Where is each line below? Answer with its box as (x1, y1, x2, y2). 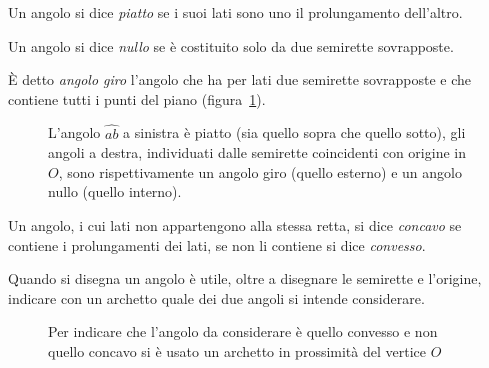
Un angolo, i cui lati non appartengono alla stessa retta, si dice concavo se (8, 214, 462, 235)
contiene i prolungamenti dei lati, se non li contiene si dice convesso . (8, 234, 426, 255)
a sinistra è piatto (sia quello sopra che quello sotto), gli (123, 122, 466, 143)
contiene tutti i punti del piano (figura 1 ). (8, 88, 266, 109)
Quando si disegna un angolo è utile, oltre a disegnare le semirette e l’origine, (8, 268, 482, 289)
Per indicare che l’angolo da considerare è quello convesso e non (48, 321, 438, 342)
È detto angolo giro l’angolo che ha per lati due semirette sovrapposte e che (8, 69, 472, 90)
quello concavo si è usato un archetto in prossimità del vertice (48, 340, 426, 361)
